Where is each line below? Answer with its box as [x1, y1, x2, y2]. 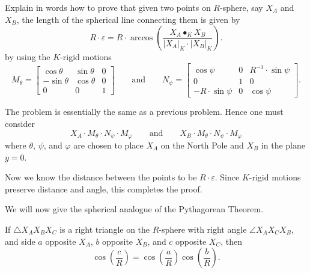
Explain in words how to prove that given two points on [5, 1, 211, 13]
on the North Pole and [160, 139, 244, 152]
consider [5, 117, 35, 129]
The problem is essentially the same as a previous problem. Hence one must [5, 105, 284, 118]
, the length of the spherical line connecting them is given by [16, 13, 240, 25]
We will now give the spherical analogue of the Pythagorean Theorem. [5, 203, 264, 215]
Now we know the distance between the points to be [5, 171, 197, 183]
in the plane [261, 139, 305, 152]
